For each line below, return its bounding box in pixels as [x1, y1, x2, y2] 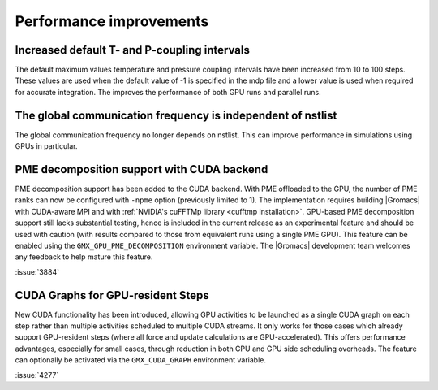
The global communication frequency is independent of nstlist [15, 108, 337, 122]
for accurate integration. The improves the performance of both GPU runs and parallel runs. [15, 87, 322, 97]
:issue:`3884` [15, 266, 60, 276]
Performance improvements [15, 12, 209, 30]
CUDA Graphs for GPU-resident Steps [15, 288, 210, 302]
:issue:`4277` [15, 370, 59, 379]
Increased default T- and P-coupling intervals [15, 43, 251, 57]
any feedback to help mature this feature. [15, 252, 153, 262]
